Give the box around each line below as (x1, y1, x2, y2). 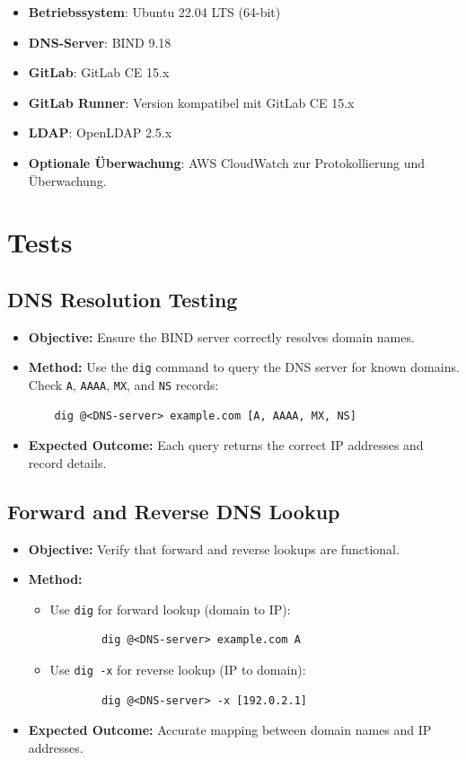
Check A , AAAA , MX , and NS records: (28, 375, 219, 393)
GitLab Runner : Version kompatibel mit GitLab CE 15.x (28, 93, 355, 111)
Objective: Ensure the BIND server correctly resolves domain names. (28, 327, 415, 346)
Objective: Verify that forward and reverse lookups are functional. (28, 539, 400, 558)
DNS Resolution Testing (7, 285, 238, 313)
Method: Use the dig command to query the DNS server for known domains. (28, 358, 460, 376)
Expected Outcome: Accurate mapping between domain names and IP (28, 720, 432, 739)
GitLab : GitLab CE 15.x (28, 63, 170, 82)
